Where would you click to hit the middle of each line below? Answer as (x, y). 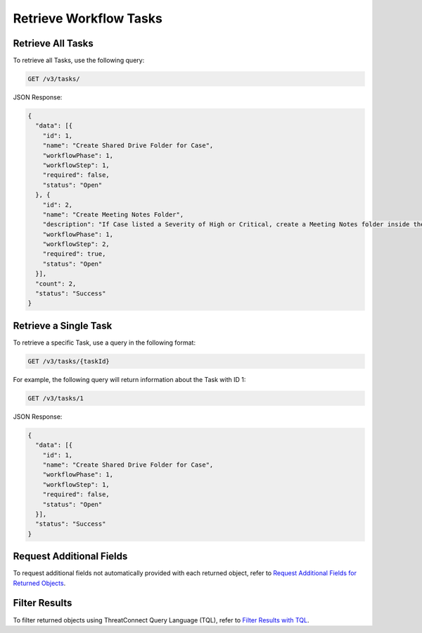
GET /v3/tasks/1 (56, 398)
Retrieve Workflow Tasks (88, 18)
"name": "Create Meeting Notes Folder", (113, 214)
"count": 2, (56, 283)
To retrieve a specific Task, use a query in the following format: (104, 343)
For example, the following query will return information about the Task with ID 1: (129, 379)
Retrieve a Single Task (63, 325)
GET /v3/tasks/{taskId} (69, 361)
